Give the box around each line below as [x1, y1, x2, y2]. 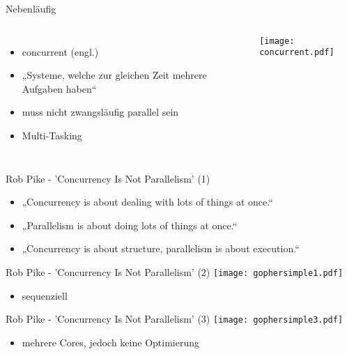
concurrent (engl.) [22, 44, 99, 59]
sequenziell [22, 288, 68, 302]
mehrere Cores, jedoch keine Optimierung [22, 334, 199, 349]
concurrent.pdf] [259, 47, 334, 58]
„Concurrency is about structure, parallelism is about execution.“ [22, 241, 300, 256]
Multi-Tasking [22, 128, 82, 142]
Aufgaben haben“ [22, 81, 97, 95]
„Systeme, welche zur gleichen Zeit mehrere [22, 68, 207, 82]
